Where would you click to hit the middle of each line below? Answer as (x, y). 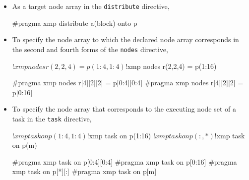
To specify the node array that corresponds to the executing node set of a (124, 109)
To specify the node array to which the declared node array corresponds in (125, 39)
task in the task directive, (52, 118)
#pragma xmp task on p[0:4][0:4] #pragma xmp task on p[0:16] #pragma (124, 161)
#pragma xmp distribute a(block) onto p (75, 23)
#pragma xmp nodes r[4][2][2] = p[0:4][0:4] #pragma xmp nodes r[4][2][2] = (128, 83)
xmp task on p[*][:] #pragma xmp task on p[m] (84, 171)
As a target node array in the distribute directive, (91, 6)
